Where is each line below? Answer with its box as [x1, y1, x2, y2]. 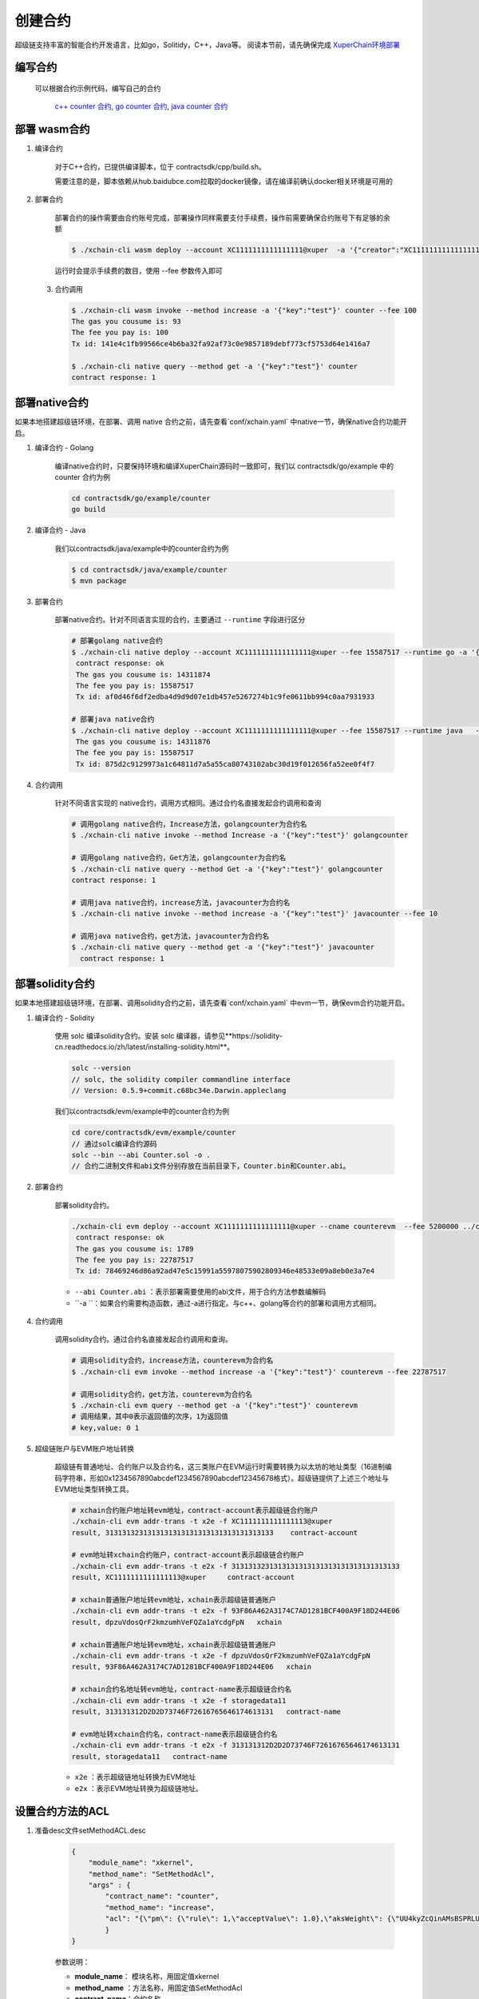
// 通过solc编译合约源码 [71, 1139, 157, 1148]
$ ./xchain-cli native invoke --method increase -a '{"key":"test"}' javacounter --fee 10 [71, 909, 438, 919]
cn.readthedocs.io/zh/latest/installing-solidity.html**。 [54, 1042, 235, 1051]
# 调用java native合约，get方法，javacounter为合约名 [71, 932, 270, 940]
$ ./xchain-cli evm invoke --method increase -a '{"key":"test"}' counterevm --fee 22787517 [71, 1367, 446, 1376]
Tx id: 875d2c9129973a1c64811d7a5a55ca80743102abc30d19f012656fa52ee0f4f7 [76, 760, 375, 768]
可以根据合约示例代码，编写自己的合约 [34, 83, 161, 93]
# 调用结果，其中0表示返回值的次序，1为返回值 [71, 1412, 229, 1421]
